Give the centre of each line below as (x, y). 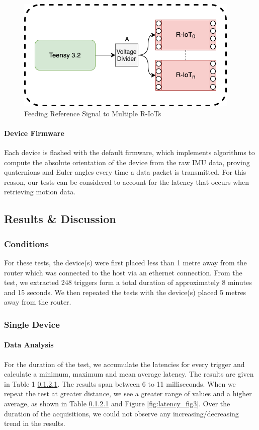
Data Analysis (29, 345)
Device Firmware (34, 133)
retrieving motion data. (40, 192)
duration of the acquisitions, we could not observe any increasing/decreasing (121, 413)
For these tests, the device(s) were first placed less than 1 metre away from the (125, 262)
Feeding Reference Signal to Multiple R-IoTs (93, 113)
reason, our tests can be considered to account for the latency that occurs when (127, 182)
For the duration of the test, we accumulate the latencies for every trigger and (124, 364)
